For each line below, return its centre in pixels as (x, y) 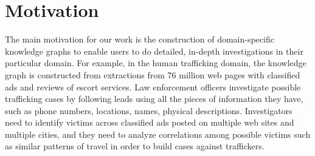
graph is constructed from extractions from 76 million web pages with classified (153, 74)
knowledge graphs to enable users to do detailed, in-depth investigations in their (154, 51)
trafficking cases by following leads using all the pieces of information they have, (154, 99)
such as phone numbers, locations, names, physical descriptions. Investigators (149, 110)
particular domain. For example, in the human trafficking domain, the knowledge (156, 63)
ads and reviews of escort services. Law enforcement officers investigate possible (153, 86)
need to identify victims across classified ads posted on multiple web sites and (150, 122)
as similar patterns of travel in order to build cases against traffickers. (135, 146)
